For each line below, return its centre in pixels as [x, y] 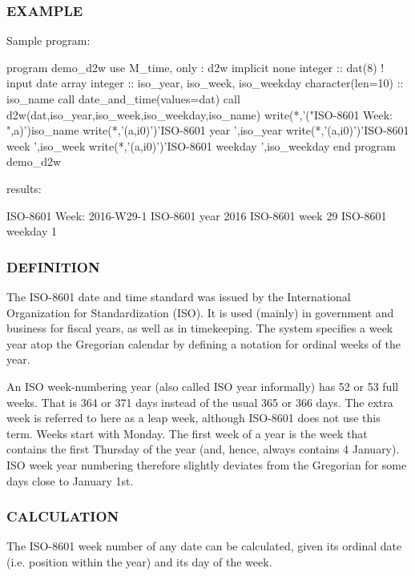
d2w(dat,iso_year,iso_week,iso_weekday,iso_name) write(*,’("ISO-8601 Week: [200, 114]
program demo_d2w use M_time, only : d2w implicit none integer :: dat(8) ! [195, 67]
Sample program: [48, 40]
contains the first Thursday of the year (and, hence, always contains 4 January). [203, 449]
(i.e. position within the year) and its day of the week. [139, 561]
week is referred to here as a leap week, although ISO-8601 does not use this [193, 418]
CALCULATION [63, 516]
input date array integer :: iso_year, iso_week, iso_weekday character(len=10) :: [205, 83]
